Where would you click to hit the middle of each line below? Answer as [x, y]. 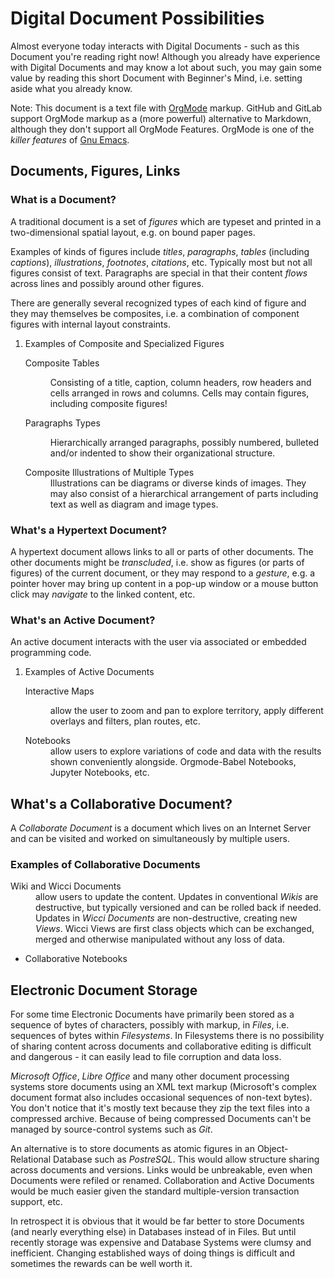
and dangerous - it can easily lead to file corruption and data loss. [146, 1057]
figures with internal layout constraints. [90, 324]
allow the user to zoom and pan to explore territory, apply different [186, 711]
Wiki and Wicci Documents [66, 886]
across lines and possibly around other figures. [107, 283]
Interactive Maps [59, 691]
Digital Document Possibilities [137, 18]
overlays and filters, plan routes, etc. [125, 721]
